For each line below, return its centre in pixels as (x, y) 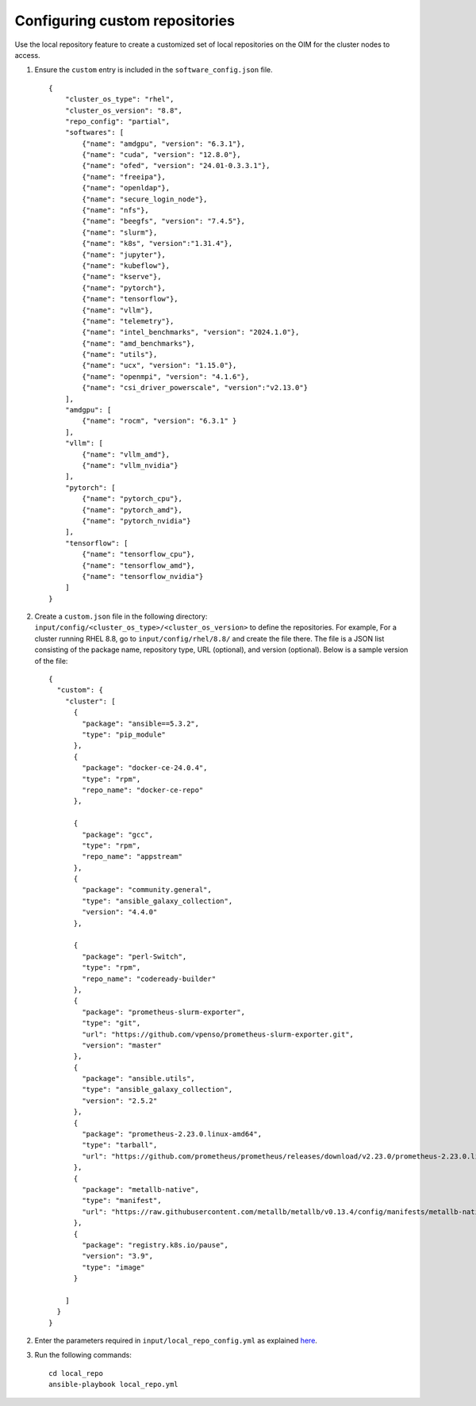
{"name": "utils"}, (120, 354)
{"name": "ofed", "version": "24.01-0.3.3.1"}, (176, 166)
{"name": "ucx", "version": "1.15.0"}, (159, 366)
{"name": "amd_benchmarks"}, (139, 343)
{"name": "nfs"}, (116, 211)
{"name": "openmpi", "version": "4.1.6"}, (166, 376)
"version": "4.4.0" (120, 912)
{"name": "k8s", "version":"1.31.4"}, (157, 243)
